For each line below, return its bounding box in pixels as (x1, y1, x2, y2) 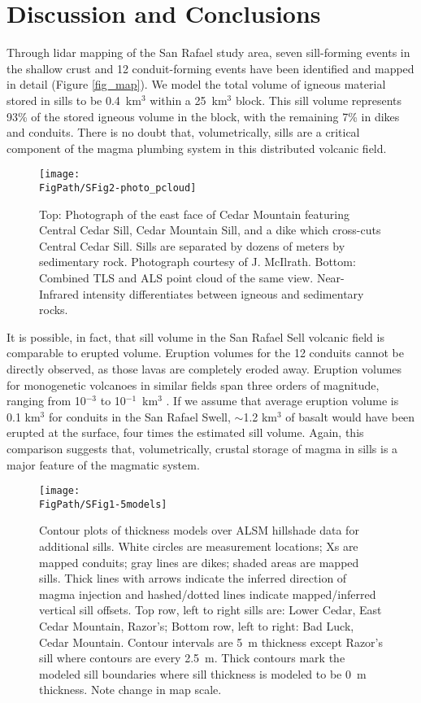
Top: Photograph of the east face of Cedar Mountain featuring (39, 205, 349, 222)
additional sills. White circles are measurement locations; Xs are (39, 538, 358, 554)
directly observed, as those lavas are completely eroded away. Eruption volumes (7, 360, 402, 377)
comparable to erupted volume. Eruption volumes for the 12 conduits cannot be (7, 344, 404, 361)
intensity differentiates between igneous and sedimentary (82, 285, 364, 302)
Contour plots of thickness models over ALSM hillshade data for (39, 522, 359, 539)
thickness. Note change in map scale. (39, 681, 222, 698)
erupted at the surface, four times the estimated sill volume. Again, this (7, 424, 364, 441)
